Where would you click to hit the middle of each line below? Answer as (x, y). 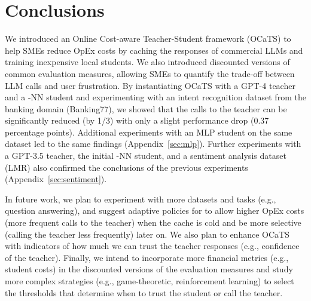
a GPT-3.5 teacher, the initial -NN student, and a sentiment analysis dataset (146, 156)
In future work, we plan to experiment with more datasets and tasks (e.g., (141, 199)
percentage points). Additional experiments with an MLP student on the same (149, 132)
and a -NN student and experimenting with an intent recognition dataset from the (155, 97)
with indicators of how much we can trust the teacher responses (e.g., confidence (152, 246)
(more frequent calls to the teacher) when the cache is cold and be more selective (153, 222)
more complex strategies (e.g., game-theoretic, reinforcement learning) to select (150, 281)
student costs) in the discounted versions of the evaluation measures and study (149, 269)
